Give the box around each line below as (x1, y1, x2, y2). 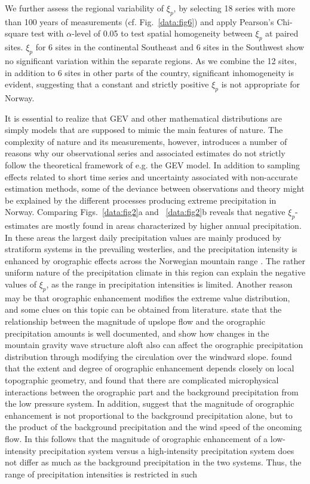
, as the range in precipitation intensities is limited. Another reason (46, 278, 293, 291)
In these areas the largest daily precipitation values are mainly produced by (5, 231, 281, 243)
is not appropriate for (221, 78, 300, 90)
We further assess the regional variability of (5, 2, 164, 14)
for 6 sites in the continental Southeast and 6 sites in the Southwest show (35, 41, 304, 53)
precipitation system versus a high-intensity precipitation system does (39, 444, 294, 456)
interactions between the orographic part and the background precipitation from (5, 385, 299, 398)
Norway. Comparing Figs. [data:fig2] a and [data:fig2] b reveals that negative (5, 205, 286, 218)
